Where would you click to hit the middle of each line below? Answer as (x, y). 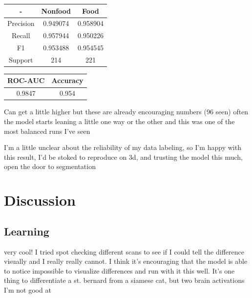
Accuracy (67, 80)
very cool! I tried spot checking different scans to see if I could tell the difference (124, 251)
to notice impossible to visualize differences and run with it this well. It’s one (119, 270)
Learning (27, 231)
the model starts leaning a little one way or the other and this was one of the (119, 121)
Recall (21, 35)
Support (21, 59)
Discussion (40, 200)
